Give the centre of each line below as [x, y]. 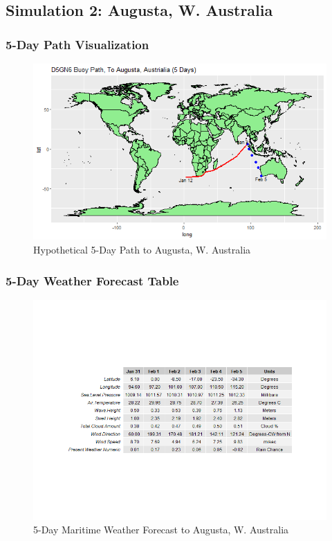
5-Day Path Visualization [77, 44]
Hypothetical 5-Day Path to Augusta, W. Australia [142, 249]
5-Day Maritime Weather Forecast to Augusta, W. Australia [161, 530]
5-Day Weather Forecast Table [92, 280]
